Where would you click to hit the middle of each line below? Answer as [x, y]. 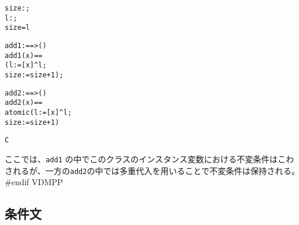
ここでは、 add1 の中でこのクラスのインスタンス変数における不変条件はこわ [149, 158]
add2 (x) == [24, 103]
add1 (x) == [24, 55]
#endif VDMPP [34, 182]
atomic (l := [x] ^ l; [38, 112]
